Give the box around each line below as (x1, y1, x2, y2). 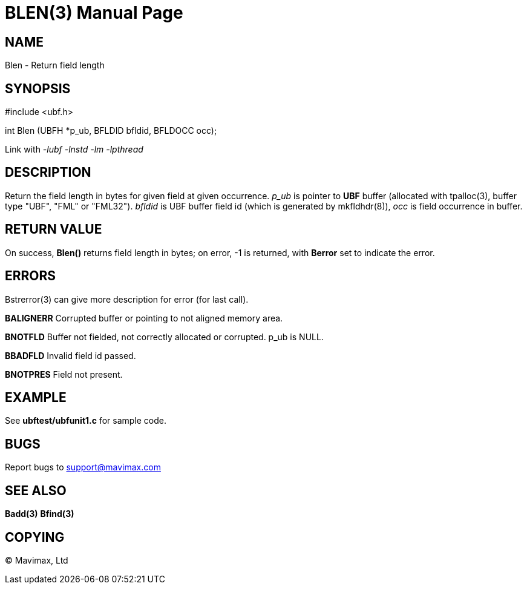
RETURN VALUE (5, 222, 102, 237)
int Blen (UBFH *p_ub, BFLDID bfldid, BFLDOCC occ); (5, 125, 217, 136)
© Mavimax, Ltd (5, 554, 68, 565)
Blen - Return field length (5, 60, 105, 71)
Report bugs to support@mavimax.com (5, 462, 161, 473)
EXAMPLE (5, 389, 67, 405)
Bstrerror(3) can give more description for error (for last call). (5, 294, 249, 304)
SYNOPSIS (5, 81, 71, 96)
